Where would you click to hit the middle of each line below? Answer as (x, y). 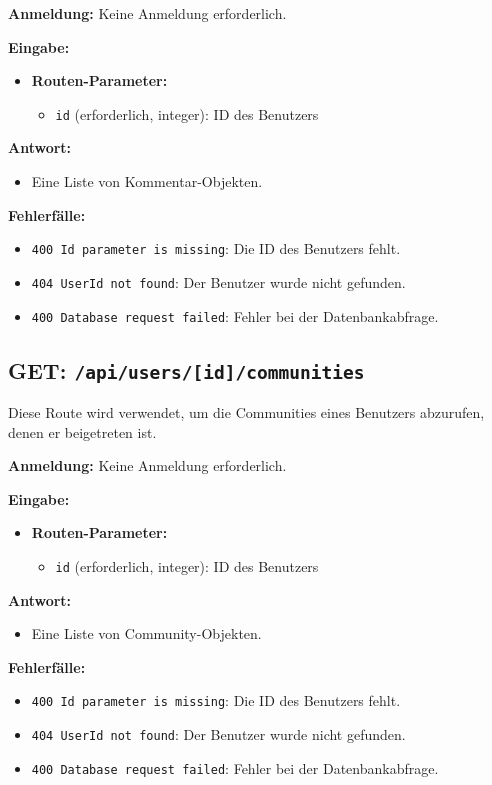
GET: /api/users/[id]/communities (186, 369)
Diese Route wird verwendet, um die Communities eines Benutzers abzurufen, (246, 411)
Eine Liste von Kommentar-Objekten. (147, 181)
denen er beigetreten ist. (82, 431)
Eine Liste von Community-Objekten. (146, 633)
